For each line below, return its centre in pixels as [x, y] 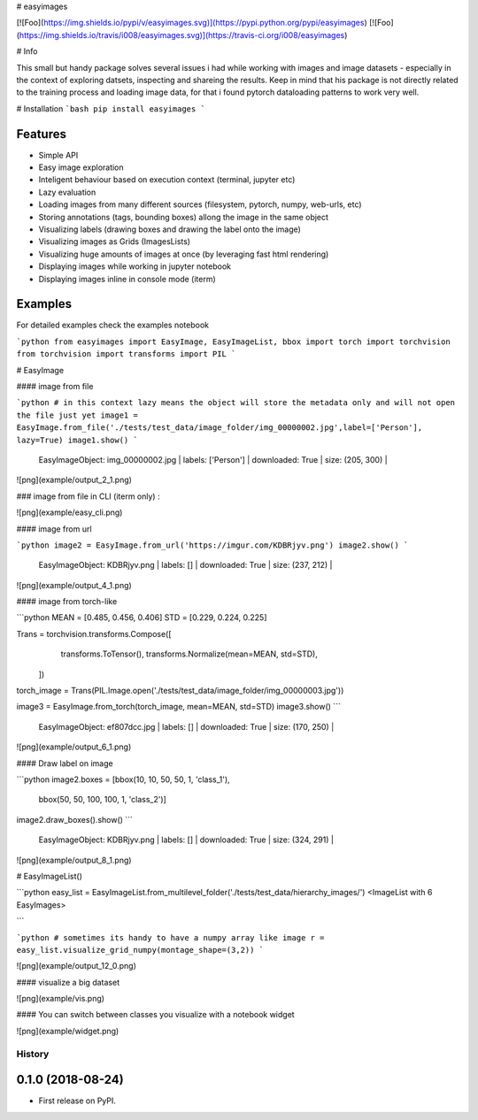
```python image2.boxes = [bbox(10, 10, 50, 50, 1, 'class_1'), [123, 779]
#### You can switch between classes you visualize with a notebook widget [156, 1015]
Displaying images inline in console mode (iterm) [127, 279]
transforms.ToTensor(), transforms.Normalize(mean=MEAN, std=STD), [189, 654]
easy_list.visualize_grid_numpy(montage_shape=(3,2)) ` [140, 950]
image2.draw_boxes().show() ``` [74, 819]
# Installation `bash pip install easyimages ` [111, 108]
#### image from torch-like [67, 602]
